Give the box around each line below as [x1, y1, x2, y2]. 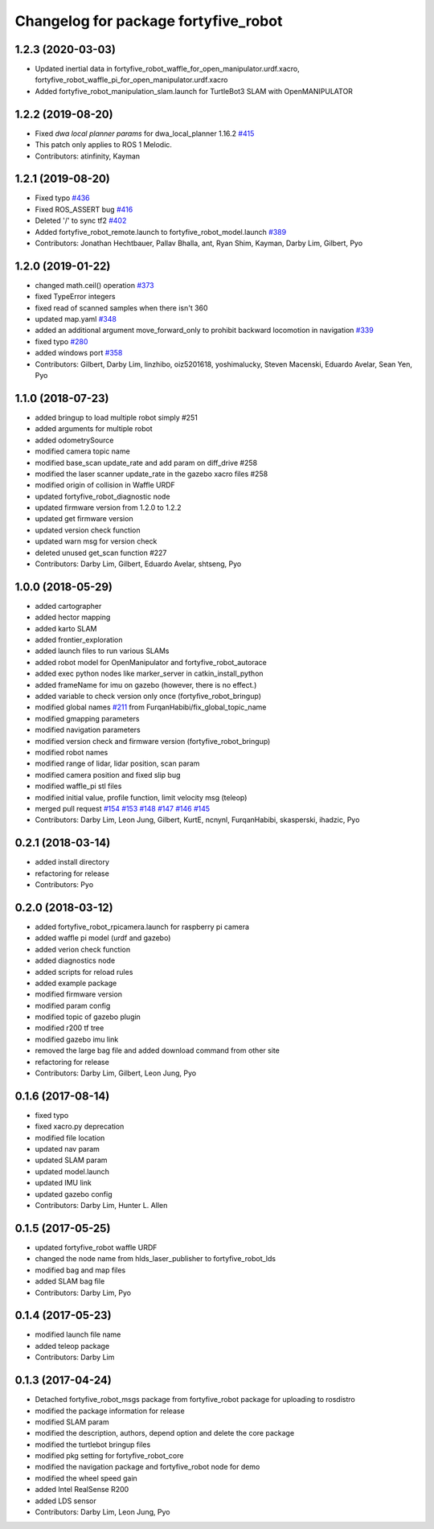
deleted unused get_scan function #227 [35, 548, 167, 557]
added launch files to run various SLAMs [35, 646, 170, 656]
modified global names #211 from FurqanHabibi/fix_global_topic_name [35, 702, 267, 712]
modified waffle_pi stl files [35, 781, 122, 791]
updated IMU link [35, 1178, 92, 1188]
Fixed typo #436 [35, 193, 90, 203]
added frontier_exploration [35, 635, 123, 645]
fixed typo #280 [35, 336, 88, 346]
